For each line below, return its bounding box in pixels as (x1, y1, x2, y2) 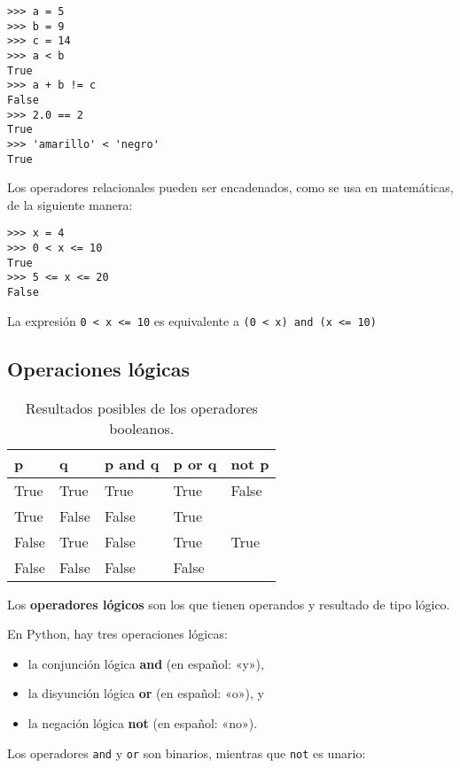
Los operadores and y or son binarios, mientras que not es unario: (7, 743, 366, 762)
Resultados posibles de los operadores (25, 397, 258, 418)
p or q (173, 453, 217, 474)
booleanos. (109, 417, 175, 438)
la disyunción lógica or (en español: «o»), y (27, 684, 264, 702)
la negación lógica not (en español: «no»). (27, 713, 258, 732)
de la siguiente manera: (7, 195, 133, 213)
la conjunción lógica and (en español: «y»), (27, 654, 264, 672)
